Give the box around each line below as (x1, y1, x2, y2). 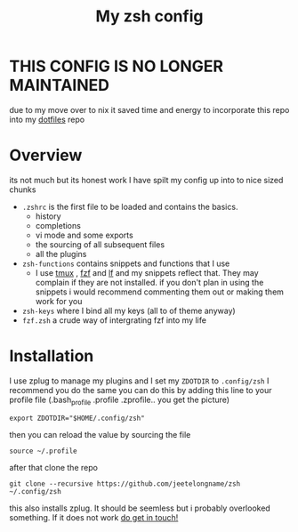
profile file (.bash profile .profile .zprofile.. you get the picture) (9, 394, 230, 407)
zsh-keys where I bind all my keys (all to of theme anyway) (21, 305, 236, 316)
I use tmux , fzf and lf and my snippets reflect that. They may (35, 267, 260, 278)
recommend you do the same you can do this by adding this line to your (9, 384, 272, 395)
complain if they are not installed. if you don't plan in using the (35, 277, 264, 287)
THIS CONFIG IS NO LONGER (9, 56, 224, 77)
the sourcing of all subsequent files (35, 238, 165, 250)
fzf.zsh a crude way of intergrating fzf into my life (21, 314, 207, 326)
